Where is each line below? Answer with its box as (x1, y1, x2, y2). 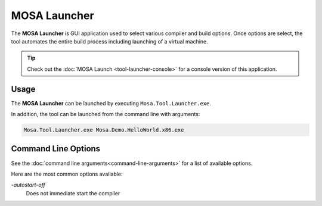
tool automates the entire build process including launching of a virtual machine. (11, 38, 208, 45)
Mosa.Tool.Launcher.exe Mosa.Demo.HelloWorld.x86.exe (23, 127, 184, 133)
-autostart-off (11, 182, 46, 189)
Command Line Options (11, 143, 101, 154)
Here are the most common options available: (11, 170, 123, 177)
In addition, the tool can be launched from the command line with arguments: (11, 111, 200, 118)
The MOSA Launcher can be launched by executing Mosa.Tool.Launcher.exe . (11, 99, 211, 107)
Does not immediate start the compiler (26, 189, 120, 196)
